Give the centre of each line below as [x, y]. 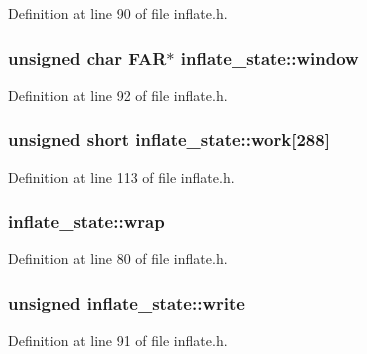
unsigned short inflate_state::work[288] [169, 139]
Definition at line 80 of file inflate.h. [118, 258]
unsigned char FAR [87, 57]
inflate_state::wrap [86, 221]
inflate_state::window [269, 57]
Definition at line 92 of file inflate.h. [118, 94]
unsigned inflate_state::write [126, 302]
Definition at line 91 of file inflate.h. [118, 340]
